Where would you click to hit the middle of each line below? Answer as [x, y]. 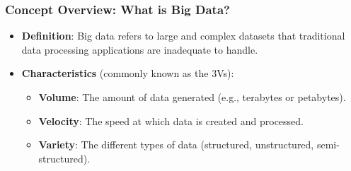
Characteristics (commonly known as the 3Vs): [128, 73]
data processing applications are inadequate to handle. [140, 49]
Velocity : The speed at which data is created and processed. [171, 120]
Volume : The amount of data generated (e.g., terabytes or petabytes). [192, 97]
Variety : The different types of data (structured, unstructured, [176, 145]
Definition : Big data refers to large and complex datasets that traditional [183, 36]
